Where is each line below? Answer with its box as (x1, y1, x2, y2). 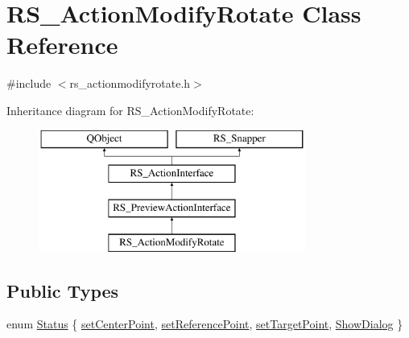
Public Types (6, 278, 119, 303)
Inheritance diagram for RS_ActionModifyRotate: (6, 101, 254, 118)
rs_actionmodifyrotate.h (69, 75, 191, 92)
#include (6, 75, 52, 92)
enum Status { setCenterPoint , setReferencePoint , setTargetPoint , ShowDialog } (6, 315, 403, 332)
